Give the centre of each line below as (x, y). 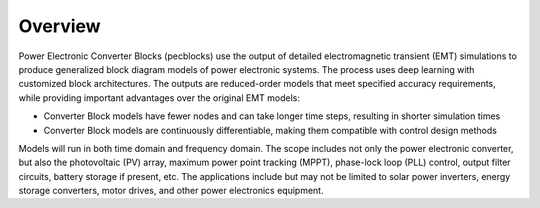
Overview (59, 26)
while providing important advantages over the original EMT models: (159, 97)
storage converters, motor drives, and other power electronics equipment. (171, 191)
